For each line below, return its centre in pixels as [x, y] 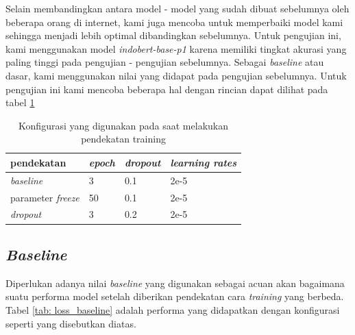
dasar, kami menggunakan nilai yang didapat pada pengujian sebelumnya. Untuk [176, 75]
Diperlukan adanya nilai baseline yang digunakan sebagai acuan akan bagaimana [175, 283]
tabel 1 [20, 102]
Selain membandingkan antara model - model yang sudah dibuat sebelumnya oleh [177, 8]
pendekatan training [123, 139]
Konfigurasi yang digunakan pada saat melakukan [123, 125]
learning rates [204, 162]
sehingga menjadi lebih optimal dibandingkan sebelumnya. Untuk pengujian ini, [173, 35]
